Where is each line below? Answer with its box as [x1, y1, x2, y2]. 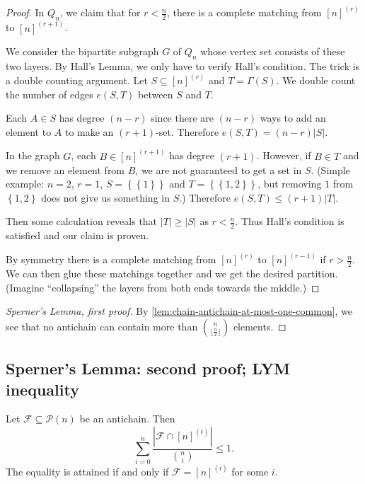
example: [6, 176, 45, 191]
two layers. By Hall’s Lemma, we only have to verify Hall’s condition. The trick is [6, 59, 360, 74]
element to [6, 124, 52, 139]
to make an [64, 124, 114, 139]
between [138, 86, 173, 101]
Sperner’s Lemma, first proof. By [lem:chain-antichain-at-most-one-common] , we [6, 304, 353, 318]
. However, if [256, 148, 311, 163]
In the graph [6, 148, 60, 163]
